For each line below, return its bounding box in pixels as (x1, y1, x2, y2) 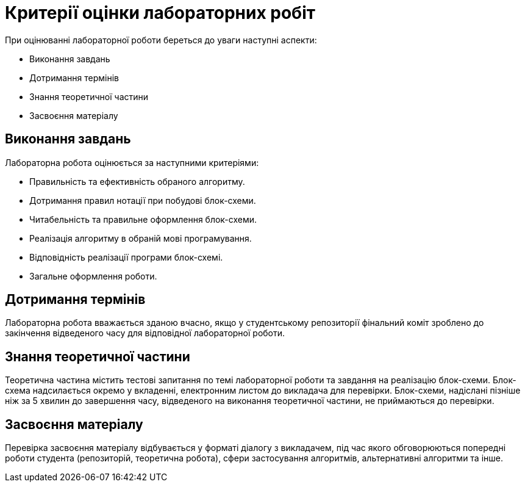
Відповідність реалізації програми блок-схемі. (29, 251, 223, 262)
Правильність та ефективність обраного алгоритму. (29, 176, 245, 187)
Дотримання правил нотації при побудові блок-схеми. (29, 195, 256, 206)
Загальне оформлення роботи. (29, 270, 157, 281)
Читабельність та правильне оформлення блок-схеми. (29, 214, 257, 225)
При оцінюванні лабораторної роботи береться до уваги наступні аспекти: (5, 34, 317, 45)
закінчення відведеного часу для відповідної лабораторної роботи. (5, 328, 285, 339)
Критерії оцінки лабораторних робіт (5, 2, 316, 23)
